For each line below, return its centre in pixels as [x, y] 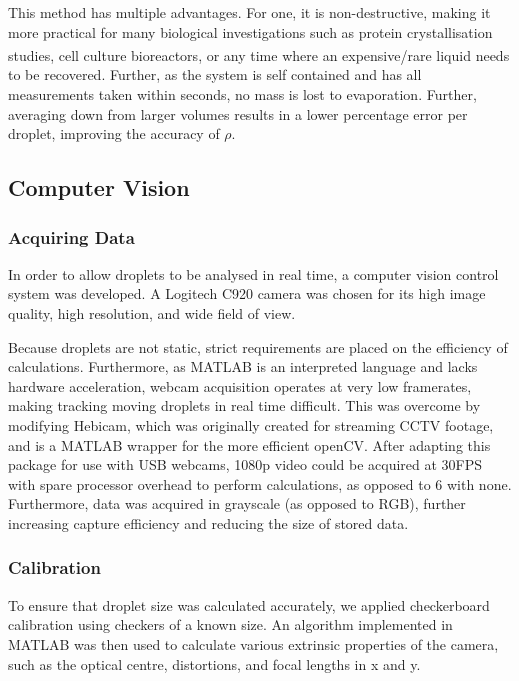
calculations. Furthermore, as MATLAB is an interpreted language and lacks [243, 366]
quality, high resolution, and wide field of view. [152, 313]
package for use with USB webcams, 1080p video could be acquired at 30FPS [245, 464]
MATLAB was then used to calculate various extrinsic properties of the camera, [253, 643]
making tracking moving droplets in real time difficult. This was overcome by [244, 405]
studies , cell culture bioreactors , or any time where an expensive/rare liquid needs [259, 54]
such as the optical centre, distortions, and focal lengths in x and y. [214, 663]
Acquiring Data [71, 236]
